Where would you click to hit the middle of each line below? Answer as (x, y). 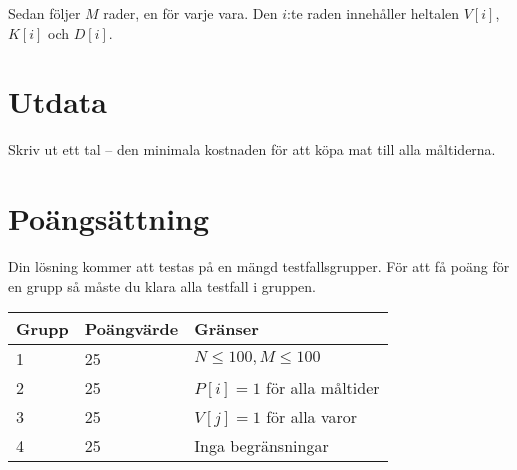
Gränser (226, 329)
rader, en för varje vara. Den (190, 13)
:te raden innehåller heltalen (373, 13)
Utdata (58, 101)
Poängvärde (131, 329)
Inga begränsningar (261, 446)
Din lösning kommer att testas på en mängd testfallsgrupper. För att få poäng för (259, 266)
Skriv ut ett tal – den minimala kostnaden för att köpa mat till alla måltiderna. (252, 149)
